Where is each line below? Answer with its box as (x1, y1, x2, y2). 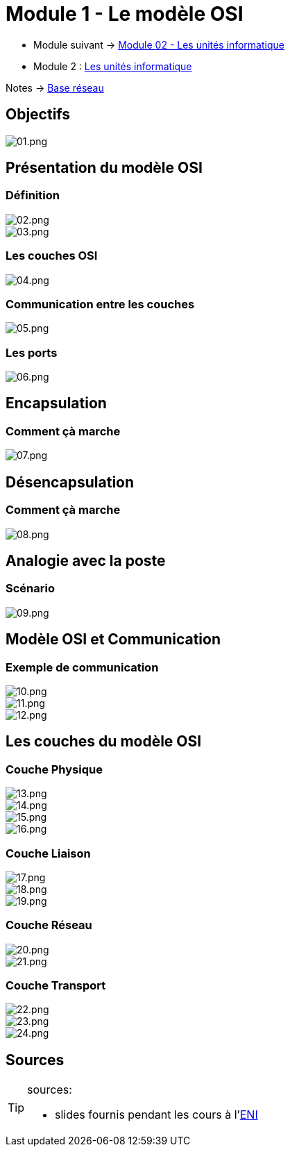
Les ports (6, 345, 58, 360)
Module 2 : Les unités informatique (33, 60, 192, 72)
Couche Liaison (6, 846, 91, 860)
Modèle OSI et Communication (6, 631, 221, 649)
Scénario (6, 581, 55, 596)
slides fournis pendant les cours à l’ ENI (55, 1108, 258, 1122)
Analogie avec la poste (6, 551, 166, 569)
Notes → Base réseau (6, 81, 104, 94)
